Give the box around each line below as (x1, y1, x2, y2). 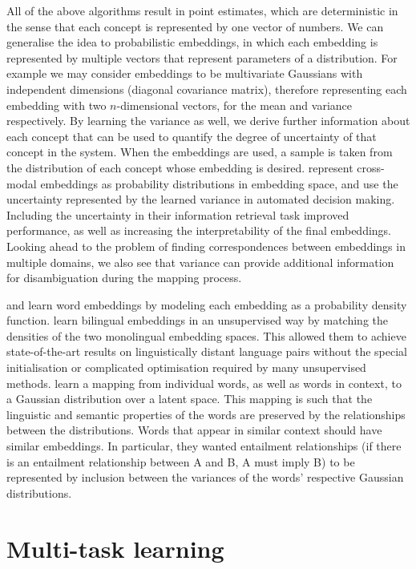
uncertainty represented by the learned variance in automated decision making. (6, 191, 395, 208)
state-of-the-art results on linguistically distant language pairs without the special (6, 343, 408, 360)
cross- (357, 159, 385, 176)
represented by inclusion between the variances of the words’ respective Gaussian (6, 469, 404, 486)
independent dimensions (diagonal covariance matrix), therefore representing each (6, 80, 407, 97)
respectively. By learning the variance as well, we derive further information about (6, 112, 410, 129)
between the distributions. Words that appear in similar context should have (6, 422, 382, 438)
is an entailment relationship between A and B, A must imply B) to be (6, 453, 355, 470)
